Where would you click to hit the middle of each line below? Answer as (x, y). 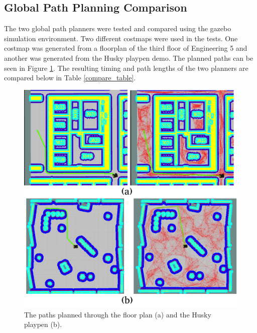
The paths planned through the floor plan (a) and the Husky (118, 314)
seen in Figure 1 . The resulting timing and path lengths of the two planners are (126, 68)
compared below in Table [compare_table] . (70, 78)
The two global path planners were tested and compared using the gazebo (118, 28)
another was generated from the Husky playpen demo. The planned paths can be (129, 58)
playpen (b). (43, 324)
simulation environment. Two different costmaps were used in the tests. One (121, 38)
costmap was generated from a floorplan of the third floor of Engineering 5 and (126, 48)
